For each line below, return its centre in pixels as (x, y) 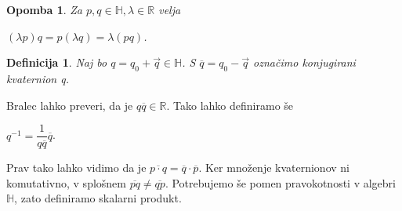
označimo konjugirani (304, 62)
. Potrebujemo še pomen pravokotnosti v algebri (280, 182)
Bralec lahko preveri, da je (70, 105)
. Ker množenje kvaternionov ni (274, 167)
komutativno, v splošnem (66, 182)
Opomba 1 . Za (45, 9)
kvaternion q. (38, 78)
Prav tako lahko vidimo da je (76, 167)
